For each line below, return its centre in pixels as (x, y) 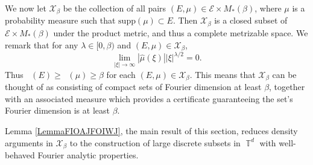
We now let (26, 8)
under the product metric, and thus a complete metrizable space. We (181, 32)
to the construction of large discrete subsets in (155, 142)
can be (284, 74)
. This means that (223, 74)
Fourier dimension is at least (57, 110)
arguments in (29, 142)
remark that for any (42, 44)
